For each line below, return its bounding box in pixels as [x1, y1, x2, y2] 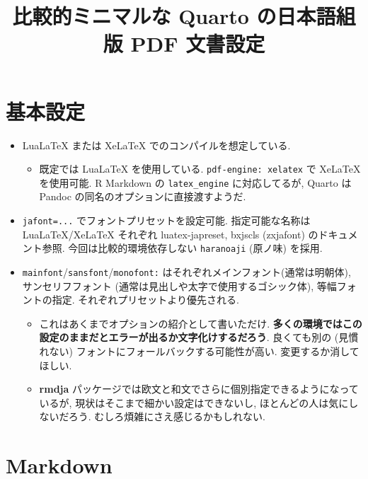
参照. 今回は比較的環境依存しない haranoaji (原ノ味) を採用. [42, 241, 323, 255]
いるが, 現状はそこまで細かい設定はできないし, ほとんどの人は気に [39, 395, 349, 410]
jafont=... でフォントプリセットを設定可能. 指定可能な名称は [22, 213, 311, 227]
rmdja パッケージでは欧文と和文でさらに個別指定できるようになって [39, 381, 359, 396]
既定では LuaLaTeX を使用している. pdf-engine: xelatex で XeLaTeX [39, 161, 361, 176]
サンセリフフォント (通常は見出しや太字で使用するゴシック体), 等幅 [22, 278, 337, 293]
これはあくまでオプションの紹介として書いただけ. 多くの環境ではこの [39, 316, 362, 330]
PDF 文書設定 [130, 29, 265, 58]
